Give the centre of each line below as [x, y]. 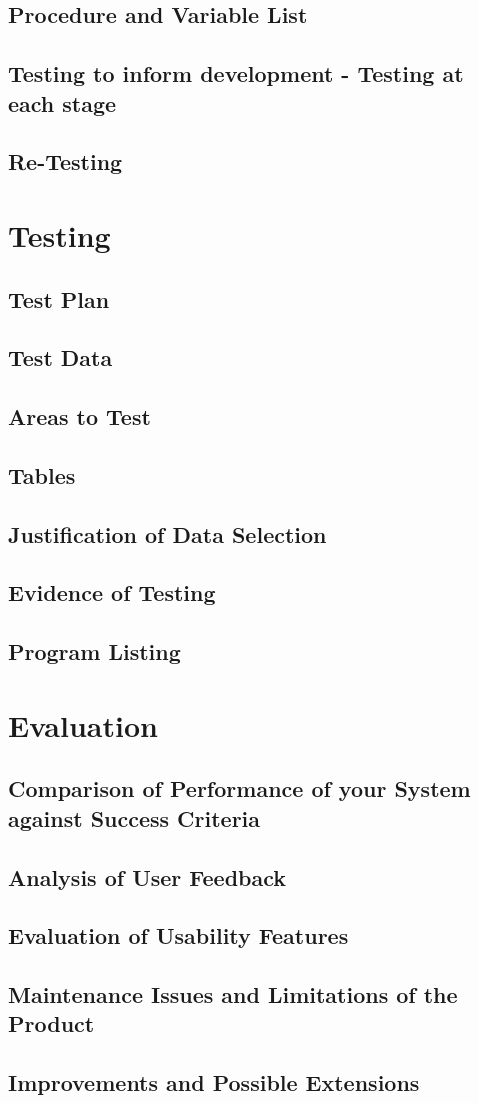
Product [51, 1023]
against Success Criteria [134, 817]
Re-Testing [65, 161]
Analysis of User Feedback [147, 876]
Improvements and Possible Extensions [214, 1082]
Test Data [60, 357]
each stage [62, 102]
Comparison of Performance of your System [239, 788]
